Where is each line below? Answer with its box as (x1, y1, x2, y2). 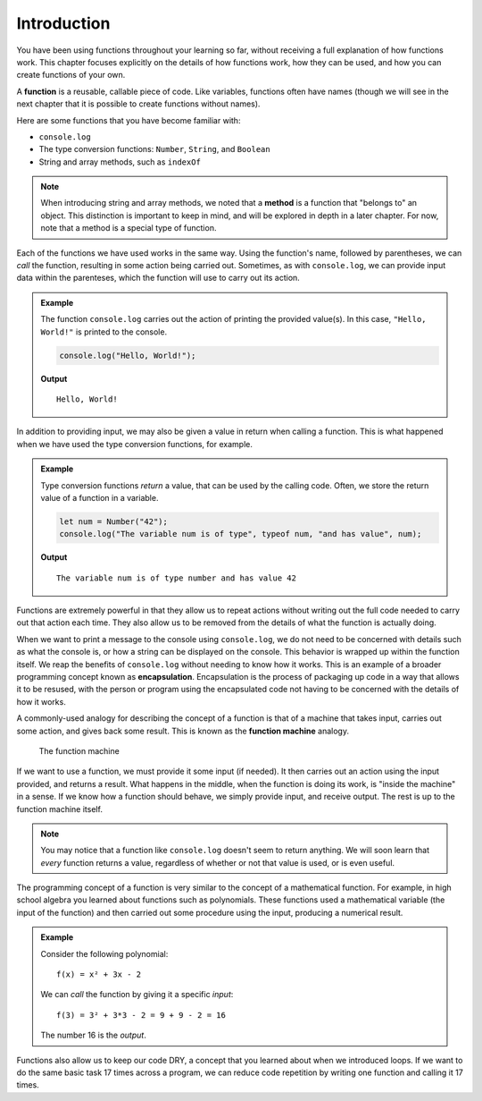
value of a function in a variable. (40, 492, 159, 503)
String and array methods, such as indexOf (38, 157, 201, 167)
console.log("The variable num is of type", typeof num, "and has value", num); (59, 529, 422, 539)
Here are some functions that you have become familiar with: (16, 114, 241, 125)
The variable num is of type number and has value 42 (56, 572, 296, 583)
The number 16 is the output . (40, 1029, 146, 1041)
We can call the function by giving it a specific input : (40, 989, 234, 1000)
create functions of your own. (16, 70, 126, 80)
